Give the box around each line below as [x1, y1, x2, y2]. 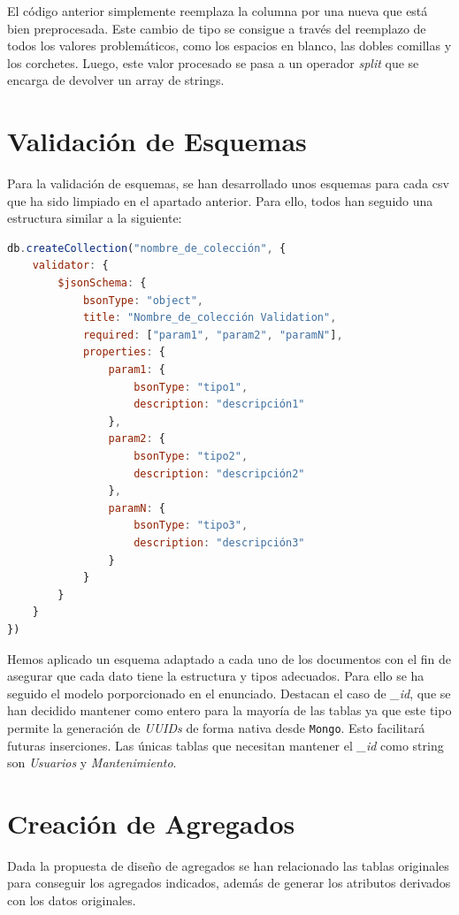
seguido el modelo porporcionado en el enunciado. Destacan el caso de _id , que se [7, 683, 451, 702]
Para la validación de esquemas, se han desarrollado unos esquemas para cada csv [7, 174, 449, 193]
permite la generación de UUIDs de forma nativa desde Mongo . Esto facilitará [7, 718, 425, 736]
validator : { [32, 259, 109, 272]
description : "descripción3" [134, 536, 305, 549]
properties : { [82, 346, 165, 359]
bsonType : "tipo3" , [134, 519, 249, 532]
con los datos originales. [7, 891, 136, 910]
